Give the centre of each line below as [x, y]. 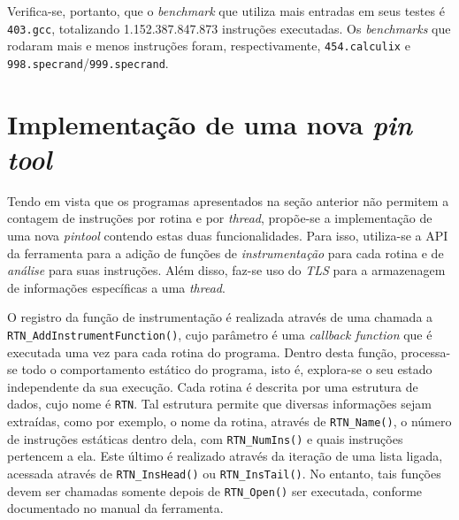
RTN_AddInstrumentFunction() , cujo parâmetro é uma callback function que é [220, 335]
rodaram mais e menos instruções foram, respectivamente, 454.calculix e [209, 46]
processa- [426, 352]
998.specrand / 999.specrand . [88, 62]
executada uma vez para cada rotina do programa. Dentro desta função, [202, 352]
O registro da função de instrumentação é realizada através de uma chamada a [220, 317]
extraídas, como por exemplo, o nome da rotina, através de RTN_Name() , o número [229, 421]
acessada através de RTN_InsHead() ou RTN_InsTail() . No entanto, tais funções [224, 474]
